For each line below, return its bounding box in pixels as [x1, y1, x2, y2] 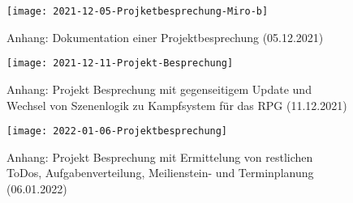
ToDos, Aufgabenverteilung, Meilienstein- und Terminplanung [6, 164, 314, 181]
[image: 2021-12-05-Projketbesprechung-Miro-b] [6, 6, 269, 17]
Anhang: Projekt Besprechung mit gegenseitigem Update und [6, 80, 312, 97]
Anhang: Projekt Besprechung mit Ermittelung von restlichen [6, 148, 313, 165]
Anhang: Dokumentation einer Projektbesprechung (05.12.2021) [6, 28, 324, 45]
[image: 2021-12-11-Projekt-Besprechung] [6, 57, 234, 70]
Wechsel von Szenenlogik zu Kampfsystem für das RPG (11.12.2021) [6, 96, 347, 113]
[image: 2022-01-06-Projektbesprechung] [6, 125, 228, 137]
